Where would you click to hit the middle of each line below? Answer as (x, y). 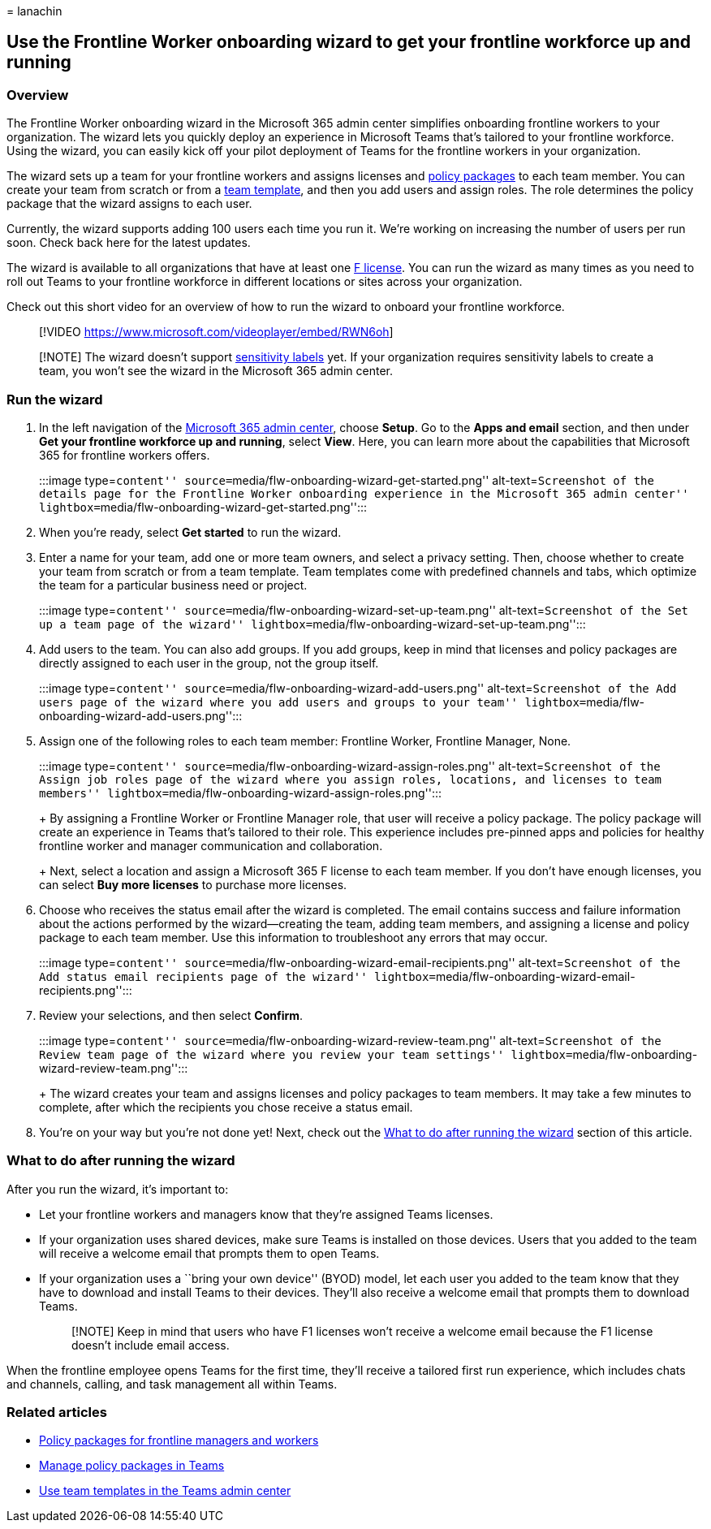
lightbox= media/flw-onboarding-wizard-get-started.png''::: (203, 507)
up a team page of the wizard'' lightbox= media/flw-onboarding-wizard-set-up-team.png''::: (312, 624)
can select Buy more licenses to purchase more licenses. (193, 884)
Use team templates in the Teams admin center (165, 1491)
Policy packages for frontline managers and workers (179, 1440)
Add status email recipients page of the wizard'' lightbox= (237, 976)
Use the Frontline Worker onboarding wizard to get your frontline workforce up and (349, 42)
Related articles (57, 1412)
